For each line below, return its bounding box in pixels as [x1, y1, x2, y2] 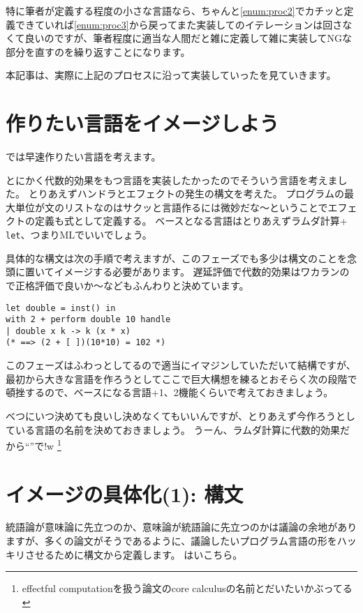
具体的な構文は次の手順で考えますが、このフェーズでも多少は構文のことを [6, 250, 348, 265]
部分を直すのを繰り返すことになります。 [6, 44, 191, 59]
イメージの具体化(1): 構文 [6, 479, 244, 508]
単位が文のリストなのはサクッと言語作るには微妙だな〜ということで [15, 199, 328, 214]
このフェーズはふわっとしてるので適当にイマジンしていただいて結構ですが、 [6, 358, 356, 372]
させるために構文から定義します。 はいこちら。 [24, 547, 243, 561]
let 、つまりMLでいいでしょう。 [6, 227, 152, 242]
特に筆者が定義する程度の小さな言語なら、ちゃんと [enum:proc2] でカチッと [6, 3, 344, 17]
